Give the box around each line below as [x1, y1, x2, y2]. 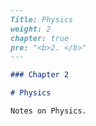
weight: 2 [10, 24, 52, 34]
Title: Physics [10, 14, 74, 25]
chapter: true [10, 33, 70, 43]
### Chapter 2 [10, 70, 70, 80]
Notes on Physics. [10, 106, 87, 116]
